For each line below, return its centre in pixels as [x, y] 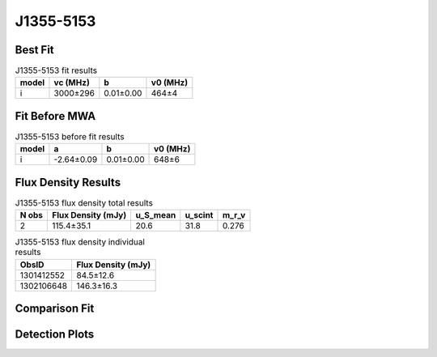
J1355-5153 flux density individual [80, 242]
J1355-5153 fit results [56, 70]
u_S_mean [156, 215]
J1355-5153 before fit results [70, 137]
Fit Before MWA [55, 116]
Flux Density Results [68, 182]
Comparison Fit [55, 309]
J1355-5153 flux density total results [84, 203]
